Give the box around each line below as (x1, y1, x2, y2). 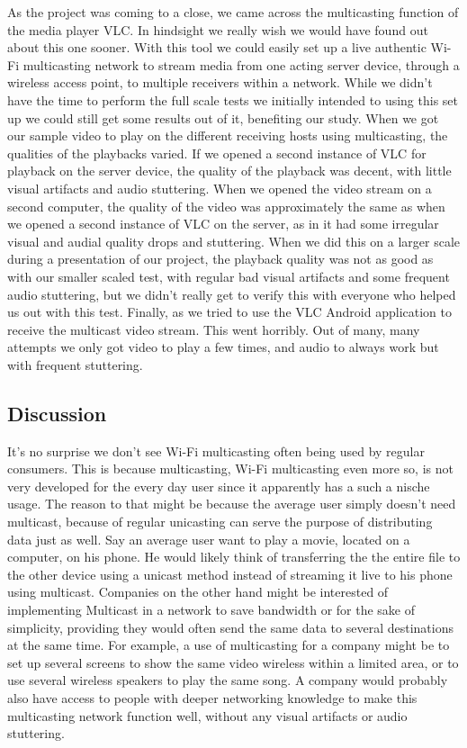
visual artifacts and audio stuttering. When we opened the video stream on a (7, 178, 432, 197)
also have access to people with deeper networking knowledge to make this (7, 688, 418, 707)
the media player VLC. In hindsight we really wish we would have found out (7, 20, 428, 39)
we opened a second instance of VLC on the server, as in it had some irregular (7, 214, 439, 233)
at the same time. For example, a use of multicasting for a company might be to (7, 635, 450, 654)
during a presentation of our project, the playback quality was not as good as (7, 249, 434, 268)
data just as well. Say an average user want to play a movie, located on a (7, 529, 410, 548)
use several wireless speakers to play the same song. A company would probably (7, 671, 448, 689)
